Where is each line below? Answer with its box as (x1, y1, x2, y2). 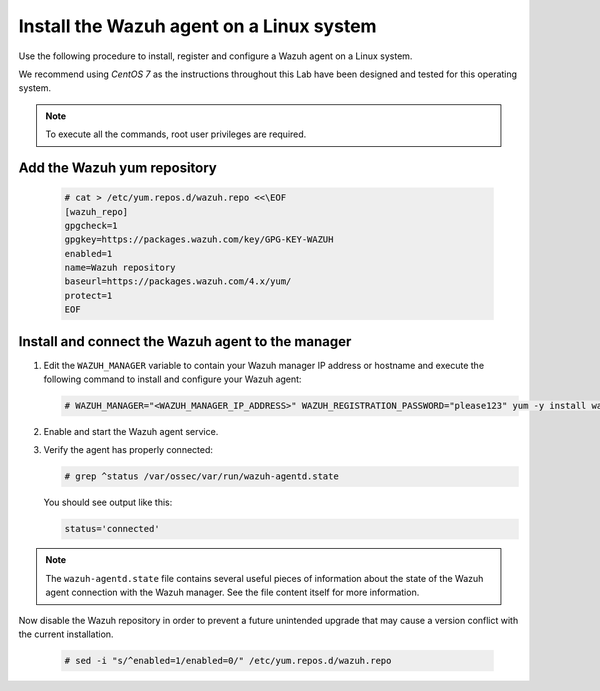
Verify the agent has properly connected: (43, 444, 214, 456)
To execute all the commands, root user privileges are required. (45, 128, 307, 140)
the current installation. (18, 628, 114, 640)
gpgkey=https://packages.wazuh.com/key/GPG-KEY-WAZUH (64, 234, 334, 245)
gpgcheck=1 (64, 220, 118, 231)
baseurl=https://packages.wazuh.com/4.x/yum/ (64, 276, 292, 287)
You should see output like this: (43, 496, 173, 509)
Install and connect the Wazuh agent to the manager (18, 333, 352, 350)
